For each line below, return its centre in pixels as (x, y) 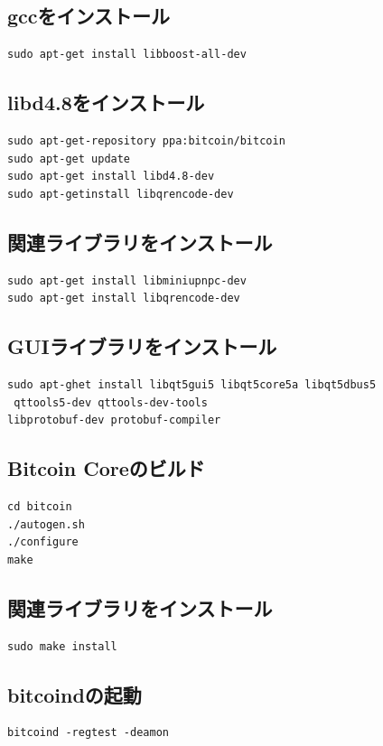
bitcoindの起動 (75, 694)
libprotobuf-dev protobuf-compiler (114, 420)
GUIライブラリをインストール (142, 346)
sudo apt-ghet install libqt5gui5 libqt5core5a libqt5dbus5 (192, 384)
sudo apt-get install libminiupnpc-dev (127, 280)
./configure (43, 542)
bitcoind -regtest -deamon (88, 733)
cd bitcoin (40, 506)
